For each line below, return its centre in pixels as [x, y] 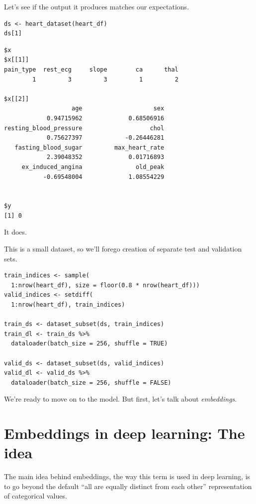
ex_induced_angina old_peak [93, 167]
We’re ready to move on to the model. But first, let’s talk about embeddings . [121, 399]
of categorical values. [36, 496]
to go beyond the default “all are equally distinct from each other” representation [128, 486]
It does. [15, 232]
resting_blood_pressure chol [84, 128]
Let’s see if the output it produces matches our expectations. [97, 6]
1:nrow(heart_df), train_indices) [68, 305]
